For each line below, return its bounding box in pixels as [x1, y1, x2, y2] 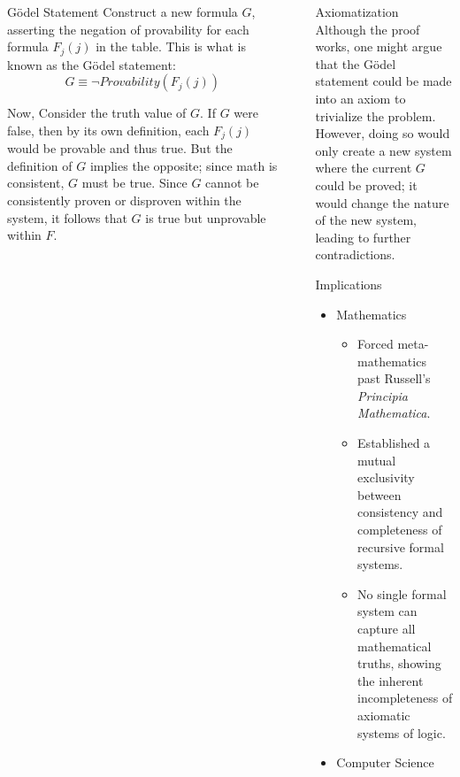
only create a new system [315, 141, 452, 159]
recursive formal [357, 537, 444, 556]
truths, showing [357, 654, 441, 673]
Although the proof [315, 19, 420, 38]
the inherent [357, 671, 424, 689]
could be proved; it [315, 175, 418, 194]
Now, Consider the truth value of [7, 104, 187, 122]
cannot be [205, 173, 259, 192]
